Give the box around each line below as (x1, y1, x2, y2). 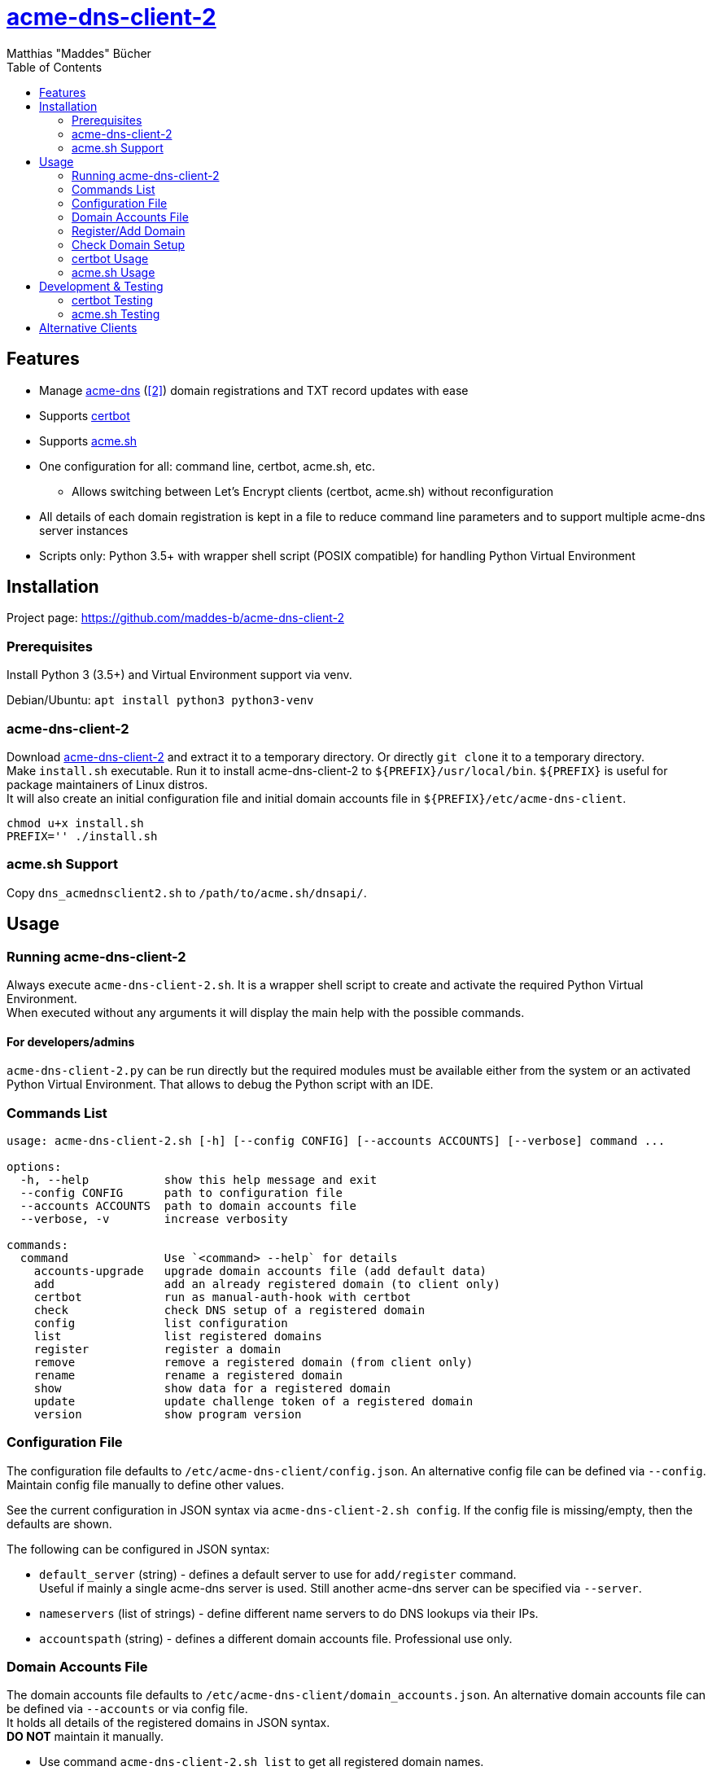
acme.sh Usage (72, 265, 155, 279)
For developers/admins (7, 1034, 135, 1049)
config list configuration (33, 1316, 288, 1330)
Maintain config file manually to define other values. (7, 1477, 285, 1492)
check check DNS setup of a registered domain (33, 1303, 426, 1317)
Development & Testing (39, 278, 164, 293)
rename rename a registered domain (33, 1368, 343, 1382)
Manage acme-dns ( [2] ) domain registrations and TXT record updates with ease (39, 383, 469, 397)
